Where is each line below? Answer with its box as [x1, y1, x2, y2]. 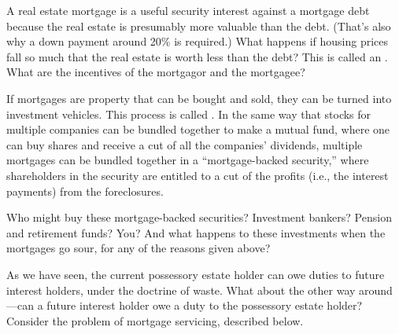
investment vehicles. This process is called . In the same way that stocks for [6, 105, 371, 122]
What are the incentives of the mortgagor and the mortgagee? [6, 64, 305, 80]
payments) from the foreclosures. [6, 182, 164, 199]
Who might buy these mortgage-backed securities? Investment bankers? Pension [6, 209, 392, 226]
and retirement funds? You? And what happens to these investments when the [6, 224, 386, 240]
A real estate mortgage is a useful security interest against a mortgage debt [6, 2, 370, 18]
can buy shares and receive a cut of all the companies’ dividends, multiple [6, 136, 363, 152]
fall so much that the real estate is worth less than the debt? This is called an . [6, 48, 388, 64]
